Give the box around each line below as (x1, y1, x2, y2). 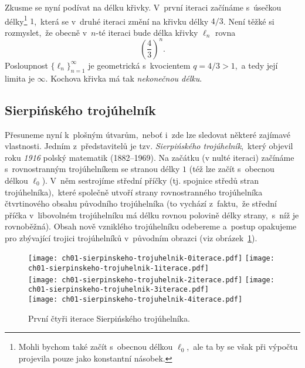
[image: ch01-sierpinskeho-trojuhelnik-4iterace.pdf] (28, 295, 243, 304)
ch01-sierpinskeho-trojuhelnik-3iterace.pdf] (28, 285, 209, 294)
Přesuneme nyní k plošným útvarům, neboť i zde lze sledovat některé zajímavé (5, 128, 291, 140)
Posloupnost (5, 59, 48, 71)
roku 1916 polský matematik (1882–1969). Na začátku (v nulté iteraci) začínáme (5, 151, 294, 163)
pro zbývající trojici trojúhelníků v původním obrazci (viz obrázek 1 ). (5, 231, 257, 244)
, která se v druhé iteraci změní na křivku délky (34, 15, 209, 27)
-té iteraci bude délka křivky (96, 26, 198, 38)
